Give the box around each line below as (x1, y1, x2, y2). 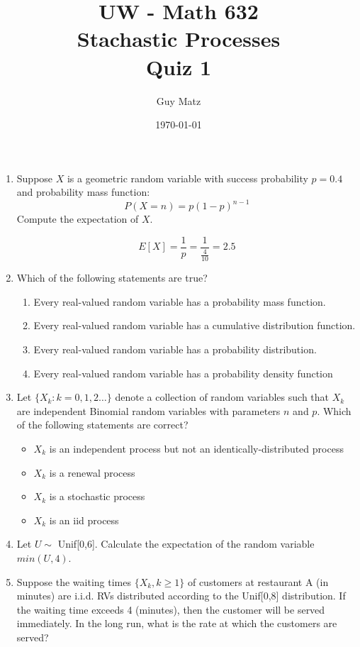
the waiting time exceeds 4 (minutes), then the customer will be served (16, 602, 325, 616)
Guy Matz (156, 93, 201, 108)
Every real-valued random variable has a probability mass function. (33, 294, 326, 309)
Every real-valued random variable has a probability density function (33, 365, 333, 380)
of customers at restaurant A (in (187, 574, 329, 589)
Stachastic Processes (77, 24, 281, 53)
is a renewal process (49, 465, 135, 480)
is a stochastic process (49, 489, 145, 504)
